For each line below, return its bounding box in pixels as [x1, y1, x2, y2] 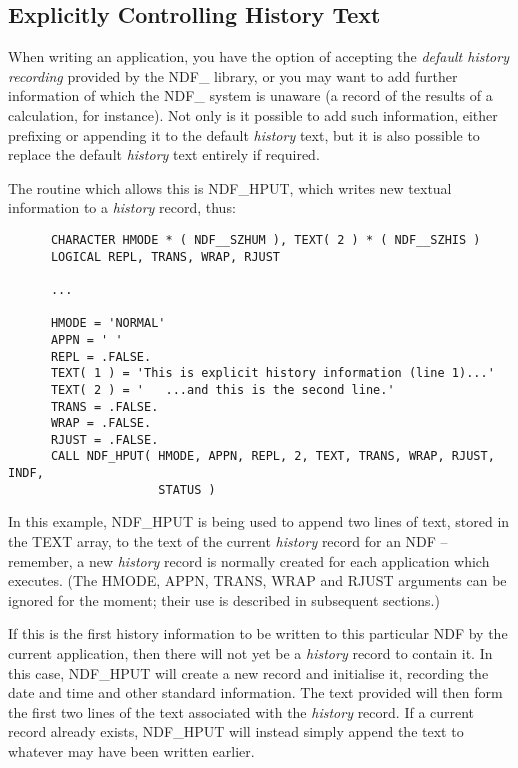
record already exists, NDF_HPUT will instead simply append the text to [8, 721, 464, 742]
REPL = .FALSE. [50, 349, 152, 364]
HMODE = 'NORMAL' [50, 316, 166, 331]
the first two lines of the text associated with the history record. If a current [8, 701, 475, 722]
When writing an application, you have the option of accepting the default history [8, 46, 509, 67]
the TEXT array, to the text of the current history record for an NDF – [8, 531, 448, 552]
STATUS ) [158, 482, 216, 497]
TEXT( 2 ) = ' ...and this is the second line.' [50, 382, 395, 397]
